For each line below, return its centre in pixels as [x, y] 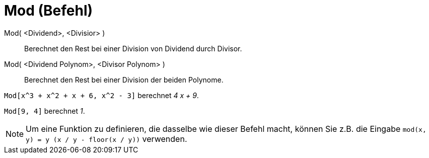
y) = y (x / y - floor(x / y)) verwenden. [106, 139]
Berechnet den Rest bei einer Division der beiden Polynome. [124, 80]
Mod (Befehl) [49, 11]
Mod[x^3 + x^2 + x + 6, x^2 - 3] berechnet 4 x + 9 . [101, 95]
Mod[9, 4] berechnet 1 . [45, 111]
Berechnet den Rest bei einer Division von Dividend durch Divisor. [133, 48]
